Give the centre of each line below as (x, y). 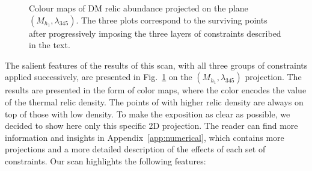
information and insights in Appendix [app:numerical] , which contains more (145, 137)
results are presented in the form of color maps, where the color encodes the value (156, 90)
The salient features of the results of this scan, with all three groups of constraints (156, 65)
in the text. (50, 45)
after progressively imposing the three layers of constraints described (155, 33)
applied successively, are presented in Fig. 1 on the (99, 77)
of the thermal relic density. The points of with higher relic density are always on (154, 101)
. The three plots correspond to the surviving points (172, 20)
